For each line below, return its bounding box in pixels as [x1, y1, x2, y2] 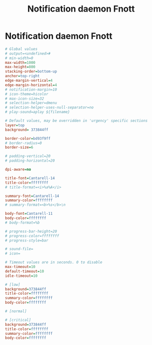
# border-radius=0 [5, 140, 42, 146]
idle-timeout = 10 [5, 273, 38, 278]
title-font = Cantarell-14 [5, 176, 55, 180]
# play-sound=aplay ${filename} [5, 110, 70, 115]
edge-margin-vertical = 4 [5, 78, 53, 83]
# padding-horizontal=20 [5, 158, 55, 163]
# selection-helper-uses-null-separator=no [5, 105, 94, 110]
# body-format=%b [5, 220, 40, 225]
